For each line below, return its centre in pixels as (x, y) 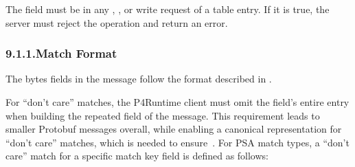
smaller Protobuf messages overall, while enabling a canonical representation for (174, 129)
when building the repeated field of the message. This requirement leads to (163, 115)
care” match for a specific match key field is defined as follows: (137, 156)
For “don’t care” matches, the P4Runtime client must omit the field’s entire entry (177, 102)
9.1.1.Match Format (61, 53)
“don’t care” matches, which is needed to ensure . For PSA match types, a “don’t (177, 142)
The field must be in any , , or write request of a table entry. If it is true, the (168, 9)
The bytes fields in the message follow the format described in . (139, 79)
